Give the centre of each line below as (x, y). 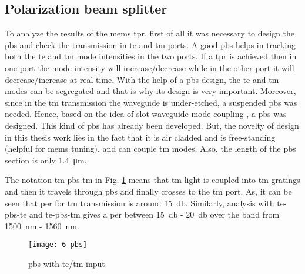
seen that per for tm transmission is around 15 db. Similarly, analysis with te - (146, 203)
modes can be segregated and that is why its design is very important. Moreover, (150, 91)
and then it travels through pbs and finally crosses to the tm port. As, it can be (148, 191)
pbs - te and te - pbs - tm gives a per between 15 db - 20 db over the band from (142, 214)
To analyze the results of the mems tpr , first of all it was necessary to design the (150, 33)
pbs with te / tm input (67, 263)
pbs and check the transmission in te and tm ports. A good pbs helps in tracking (150, 44)
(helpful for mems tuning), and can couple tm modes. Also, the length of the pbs (150, 148)
